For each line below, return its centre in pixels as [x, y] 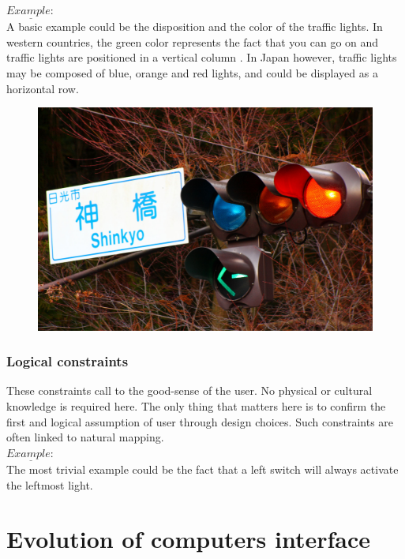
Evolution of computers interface [189, 539]
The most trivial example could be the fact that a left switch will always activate [202, 469]
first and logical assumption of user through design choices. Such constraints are [200, 421]
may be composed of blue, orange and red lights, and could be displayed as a [192, 73]
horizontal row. [43, 88]
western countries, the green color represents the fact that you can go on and [193, 41]
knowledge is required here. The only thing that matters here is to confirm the [196, 405]
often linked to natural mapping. [85, 437]
